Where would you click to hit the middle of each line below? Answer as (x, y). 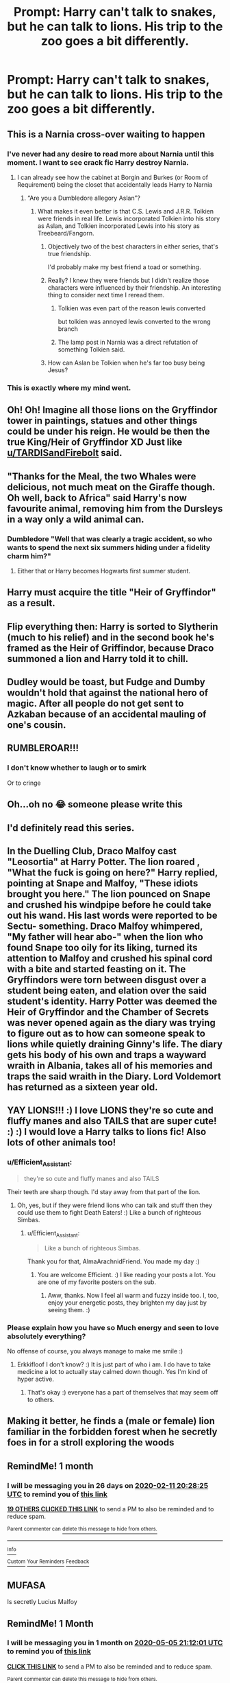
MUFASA (26, 1585)
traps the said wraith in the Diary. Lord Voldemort (114, 1076)
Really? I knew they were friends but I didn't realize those (128, 280)
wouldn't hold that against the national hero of (108, 693)
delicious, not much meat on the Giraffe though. (111, 487)
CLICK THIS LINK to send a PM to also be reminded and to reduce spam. (110, 1667)
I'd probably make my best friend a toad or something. (124, 267)
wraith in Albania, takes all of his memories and (110, 1065)
